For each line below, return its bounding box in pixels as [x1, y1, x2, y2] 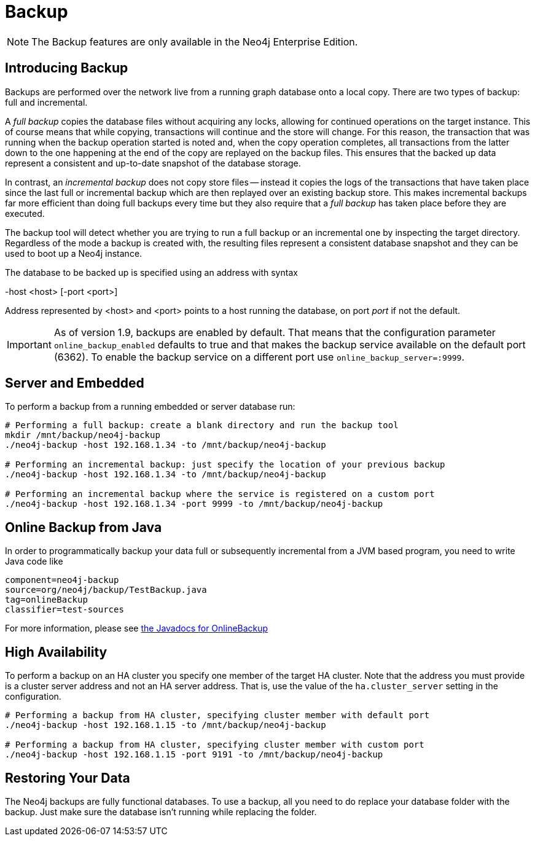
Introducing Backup [5, 60, 128, 76]
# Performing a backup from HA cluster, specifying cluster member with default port [5, 710, 430, 721]
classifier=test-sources [5, 604, 124, 615]
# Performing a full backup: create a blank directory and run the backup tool [5, 420, 399, 431]
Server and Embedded [5, 375, 144, 391]
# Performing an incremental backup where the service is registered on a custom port [5, 489, 435, 499]
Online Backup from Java [5, 519, 162, 535]
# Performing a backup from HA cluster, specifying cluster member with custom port [5, 740, 424, 750]
